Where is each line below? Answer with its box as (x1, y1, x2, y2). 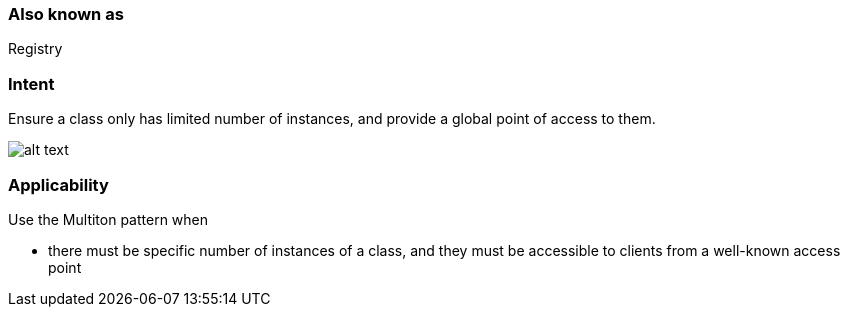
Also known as (8, 4, 124, 24)
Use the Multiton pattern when (8, 210, 209, 228)
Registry (8, 40, 63, 58)
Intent (8, 73, 55, 94)
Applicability (8, 174, 109, 195)
